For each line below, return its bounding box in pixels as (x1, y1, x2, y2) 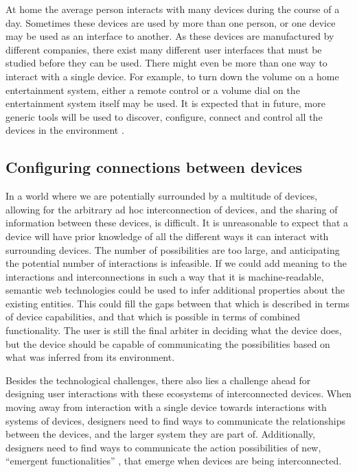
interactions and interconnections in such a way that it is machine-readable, (5, 269, 324, 283)
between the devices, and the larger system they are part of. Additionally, (5, 427, 316, 441)
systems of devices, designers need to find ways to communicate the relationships (5, 413, 345, 427)
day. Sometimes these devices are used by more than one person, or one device (5, 15, 336, 29)
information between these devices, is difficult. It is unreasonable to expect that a (5, 215, 348, 230)
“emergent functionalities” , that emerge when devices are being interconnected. (5, 453, 342, 468)
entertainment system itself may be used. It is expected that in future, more (5, 96, 325, 110)
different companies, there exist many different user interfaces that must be (5, 42, 322, 56)
